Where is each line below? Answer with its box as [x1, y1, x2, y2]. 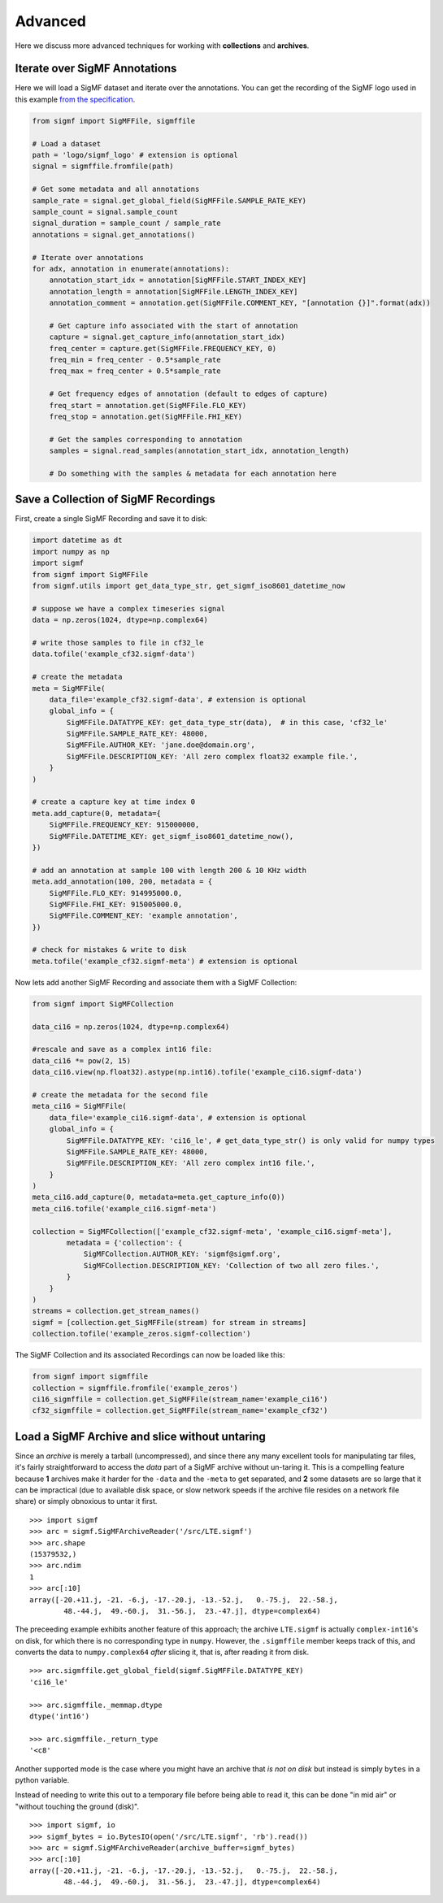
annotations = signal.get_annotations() [32, 230, 195, 239]
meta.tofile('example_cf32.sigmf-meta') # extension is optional [32, 956, 298, 966]
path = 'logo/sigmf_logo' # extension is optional [32, 150, 239, 159]
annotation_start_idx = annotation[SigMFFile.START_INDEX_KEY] [49, 276, 307, 285]
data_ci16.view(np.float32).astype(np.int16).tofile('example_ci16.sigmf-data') [32, 1067, 363, 1077]
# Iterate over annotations [32, 253, 144, 262]
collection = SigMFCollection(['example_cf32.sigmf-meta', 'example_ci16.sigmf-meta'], [32, 1227, 393, 1236]
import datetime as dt [32, 536, 123, 545]
